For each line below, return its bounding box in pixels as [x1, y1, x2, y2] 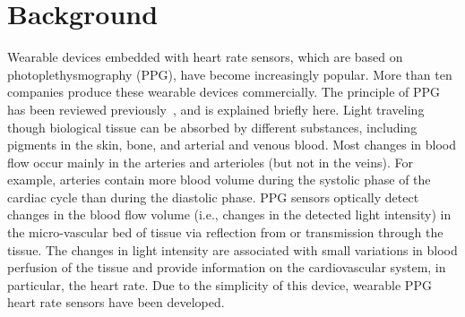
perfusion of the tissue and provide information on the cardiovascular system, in [7, 258, 446, 277]
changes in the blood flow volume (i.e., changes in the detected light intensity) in [7, 205, 452, 224]
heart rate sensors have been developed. [7, 293, 225, 312]
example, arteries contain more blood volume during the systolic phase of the [7, 170, 431, 189]
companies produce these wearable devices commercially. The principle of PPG [7, 82, 441, 101]
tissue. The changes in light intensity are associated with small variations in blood [7, 240, 458, 259]
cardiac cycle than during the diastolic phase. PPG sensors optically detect [7, 187, 419, 206]
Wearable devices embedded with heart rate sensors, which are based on [7, 47, 403, 66]
